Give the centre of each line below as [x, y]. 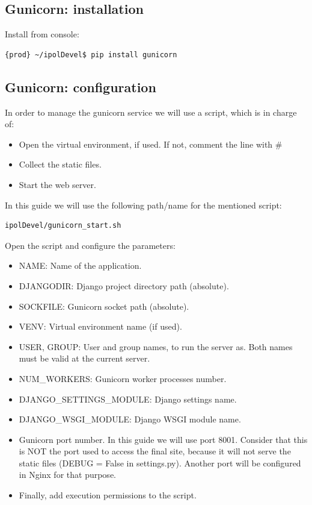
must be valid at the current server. [84, 358]
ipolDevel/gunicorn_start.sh [63, 226]
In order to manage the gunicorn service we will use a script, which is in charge [151, 112]
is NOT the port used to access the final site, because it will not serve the [155, 451]
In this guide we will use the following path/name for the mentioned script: [143, 205]
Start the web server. [57, 184]
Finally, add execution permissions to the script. [108, 495]
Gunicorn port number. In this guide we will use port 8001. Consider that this [163, 439]
